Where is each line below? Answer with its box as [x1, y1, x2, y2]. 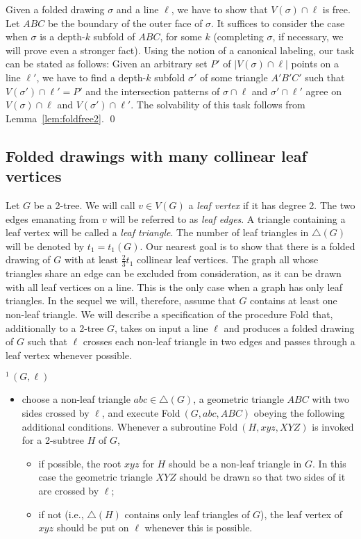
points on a [291, 56, 339, 71]
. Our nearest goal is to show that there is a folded [140, 238, 355, 253]
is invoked [312, 419, 354, 433]
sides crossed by [22, 405, 90, 420]
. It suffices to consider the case [211, 15, 345, 30]
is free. [322, 2, 351, 16]
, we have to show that [171, 2, 268, 16]
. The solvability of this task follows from [131, 97, 305, 112]
